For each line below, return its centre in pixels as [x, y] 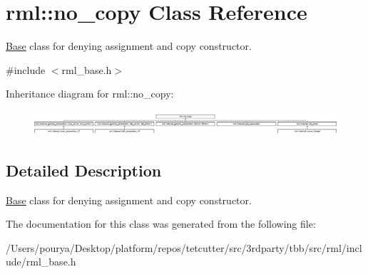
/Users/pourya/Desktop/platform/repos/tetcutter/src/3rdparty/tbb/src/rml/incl [184, 247]
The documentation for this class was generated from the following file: [161, 224]
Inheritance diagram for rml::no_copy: [90, 94]
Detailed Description [84, 170]
